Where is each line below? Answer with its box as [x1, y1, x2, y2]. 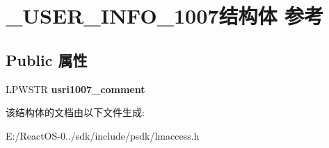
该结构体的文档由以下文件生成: [6, 105, 145, 120]
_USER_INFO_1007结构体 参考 [6, 1, 324, 30]
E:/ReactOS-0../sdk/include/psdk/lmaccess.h [6, 128, 200, 142]
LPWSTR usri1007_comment [6, 81, 145, 96]
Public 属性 [6, 49, 88, 70]
